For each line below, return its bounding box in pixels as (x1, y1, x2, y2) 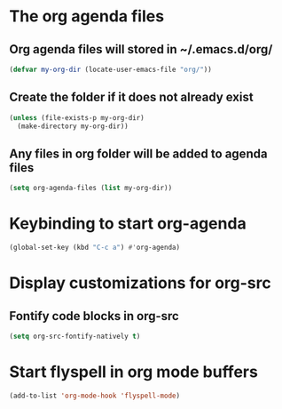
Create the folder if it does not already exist (9, 90, 255, 105)
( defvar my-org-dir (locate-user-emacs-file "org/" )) (9, 65, 213, 74)
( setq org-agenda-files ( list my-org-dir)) (9, 184, 173, 193)
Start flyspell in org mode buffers (9, 362, 259, 381)
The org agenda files (9, 6, 165, 27)
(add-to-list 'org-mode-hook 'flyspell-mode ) (9, 391, 180, 400)
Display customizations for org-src (9, 273, 272, 293)
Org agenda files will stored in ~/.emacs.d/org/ (9, 42, 273, 57)
